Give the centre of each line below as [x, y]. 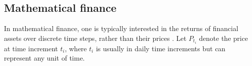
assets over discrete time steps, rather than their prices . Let [95, 38]
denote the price [223, 38]
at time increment [31, 48]
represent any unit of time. [44, 58]
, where [76, 48]
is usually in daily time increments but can [161, 48]
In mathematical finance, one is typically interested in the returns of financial [121, 28]
